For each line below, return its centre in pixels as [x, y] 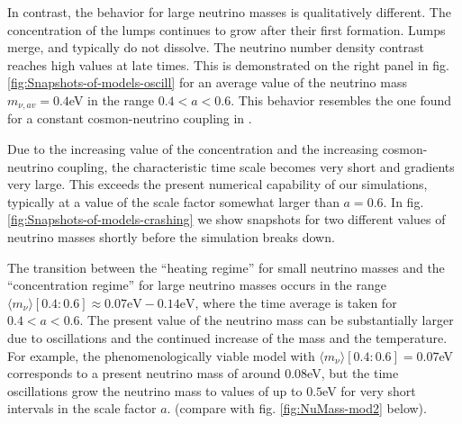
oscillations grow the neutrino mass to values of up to [155, 390]
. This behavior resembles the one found [341, 99]
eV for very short [369, 390]
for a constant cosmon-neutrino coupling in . [130, 118]
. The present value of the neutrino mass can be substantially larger [267, 320]
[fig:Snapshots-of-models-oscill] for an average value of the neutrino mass [207, 82]
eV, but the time [353, 373]
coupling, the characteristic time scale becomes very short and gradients [256, 166]
